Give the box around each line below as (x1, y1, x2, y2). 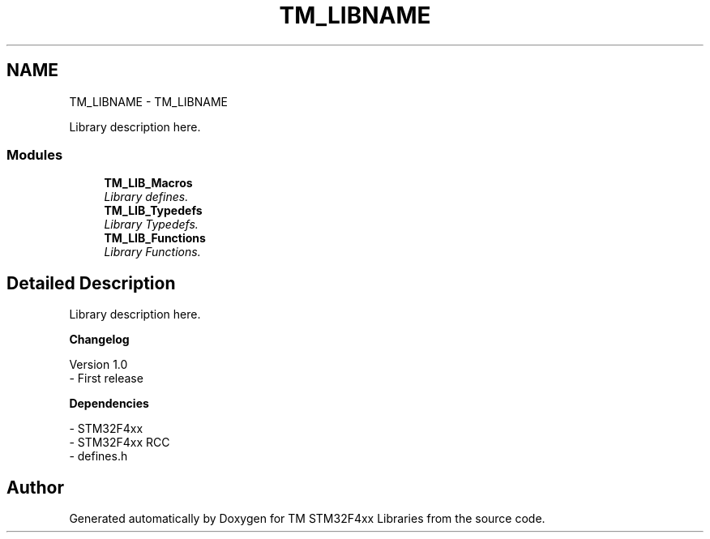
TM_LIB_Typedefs (104, 203, 203, 218)
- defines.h (69, 449, 128, 464)
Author (6, 477, 64, 498)
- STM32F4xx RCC (69, 435, 170, 450)
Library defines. (104, 190, 189, 204)
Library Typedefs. (104, 217, 199, 232)
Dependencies (69, 396, 149, 411)
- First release (69, 371, 143, 386)
